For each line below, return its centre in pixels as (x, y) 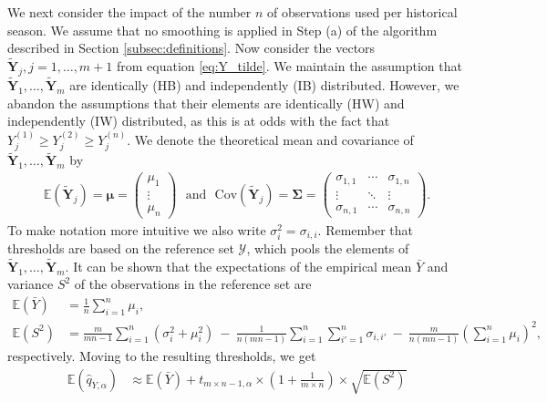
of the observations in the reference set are (193, 284)
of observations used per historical (362, 12)
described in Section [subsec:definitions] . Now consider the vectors (191, 48)
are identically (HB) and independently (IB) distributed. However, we (264, 85)
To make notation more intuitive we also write (137, 229)
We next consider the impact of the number (129, 12)
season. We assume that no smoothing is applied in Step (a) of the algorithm (222, 30)
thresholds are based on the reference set (121, 248)
